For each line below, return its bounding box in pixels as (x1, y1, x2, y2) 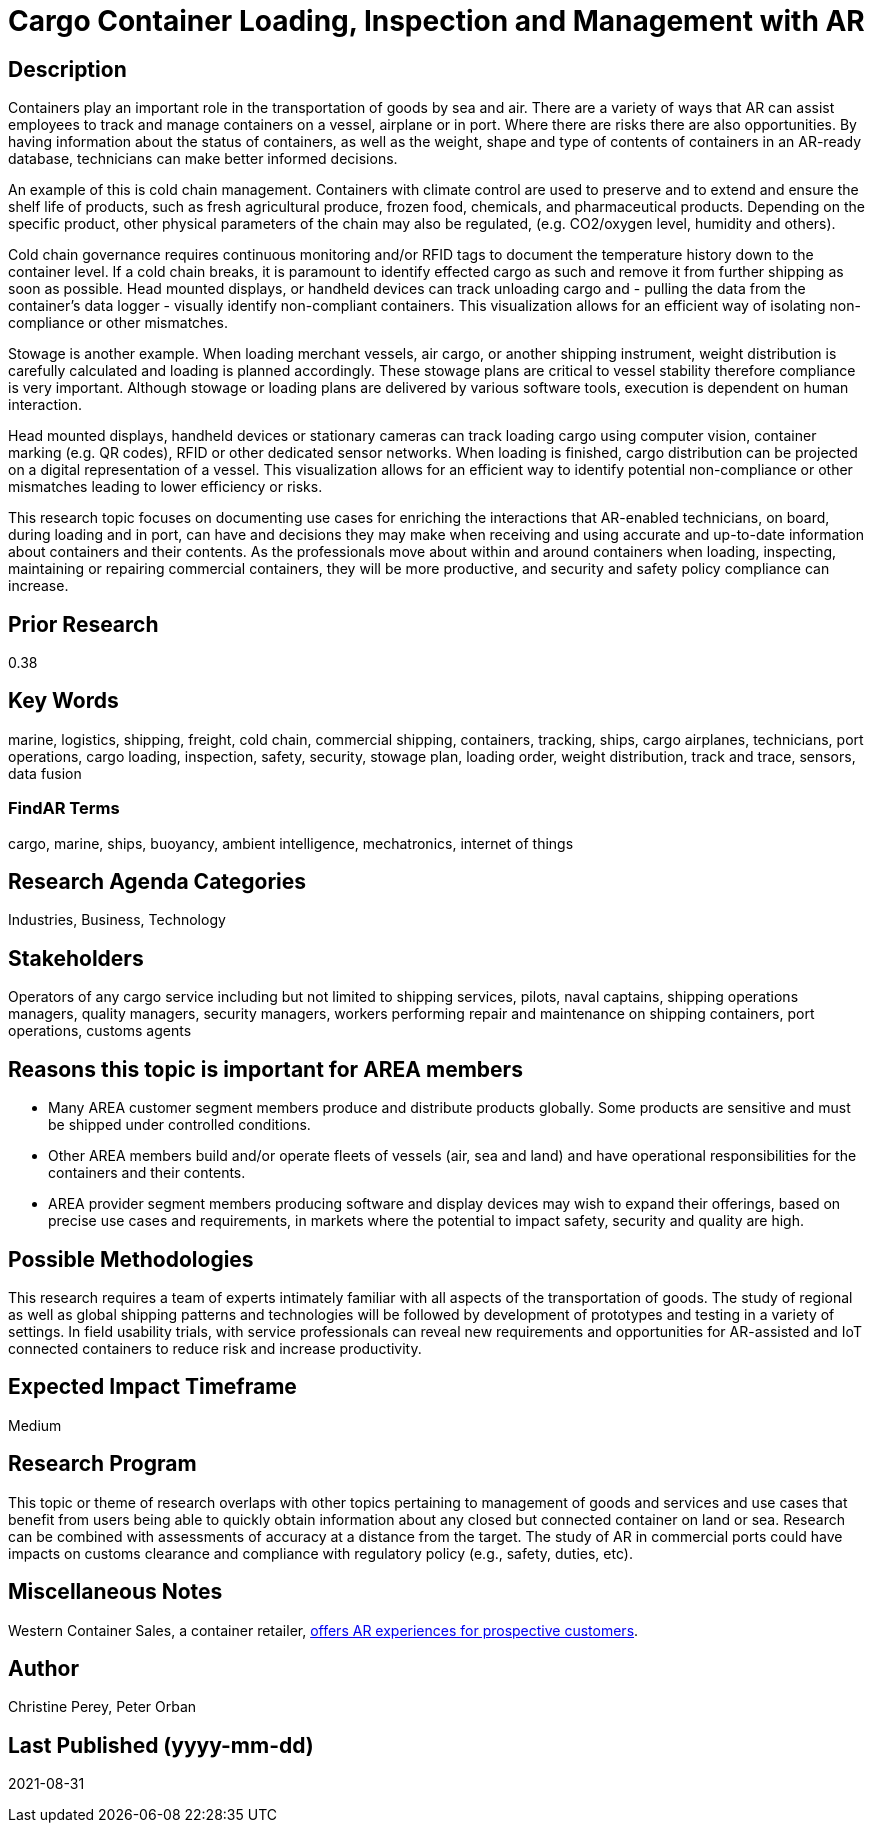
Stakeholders (8, 945, 144, 971)
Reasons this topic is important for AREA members (8, 1056, 523, 1082)
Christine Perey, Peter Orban (8, 1698, 197, 1716)
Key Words (8, 688, 119, 714)
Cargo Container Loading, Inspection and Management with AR (8, 4, 865, 38)
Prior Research (8, 611, 159, 637)
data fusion (8, 764, 82, 782)
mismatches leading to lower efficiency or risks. (8, 478, 323, 496)
